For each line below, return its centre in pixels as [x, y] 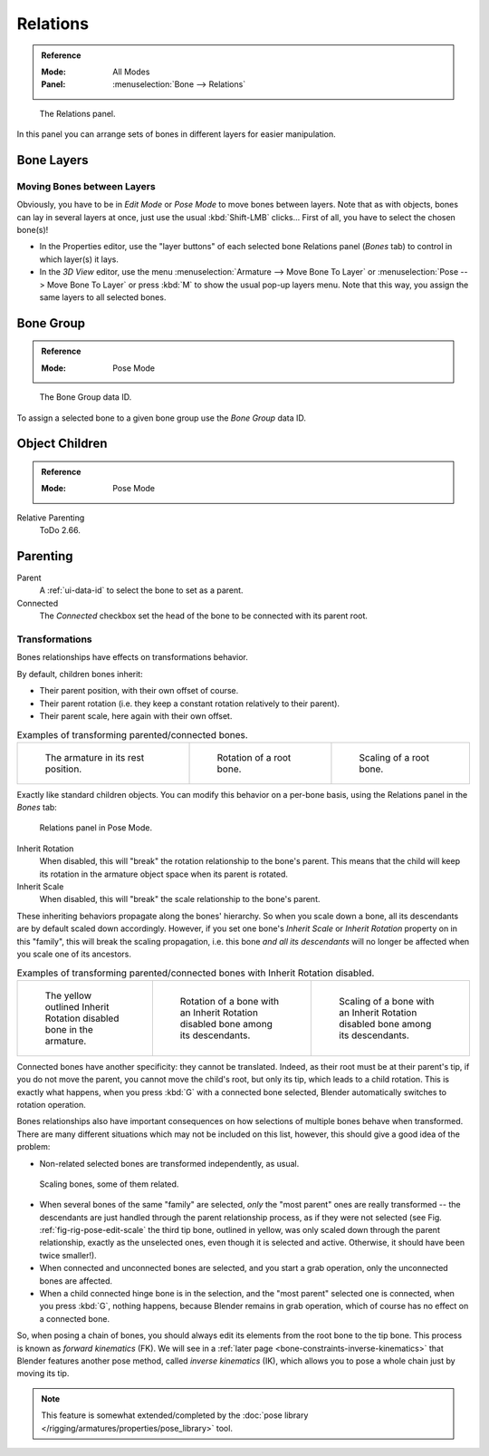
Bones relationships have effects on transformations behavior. [132, 657]
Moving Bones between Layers [86, 186]
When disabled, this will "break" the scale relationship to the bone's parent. [180, 899]
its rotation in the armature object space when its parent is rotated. [164, 874]
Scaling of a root [394, 757]
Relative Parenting [51, 518]
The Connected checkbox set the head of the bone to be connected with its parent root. [204, 616]
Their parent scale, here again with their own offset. [136, 715]
